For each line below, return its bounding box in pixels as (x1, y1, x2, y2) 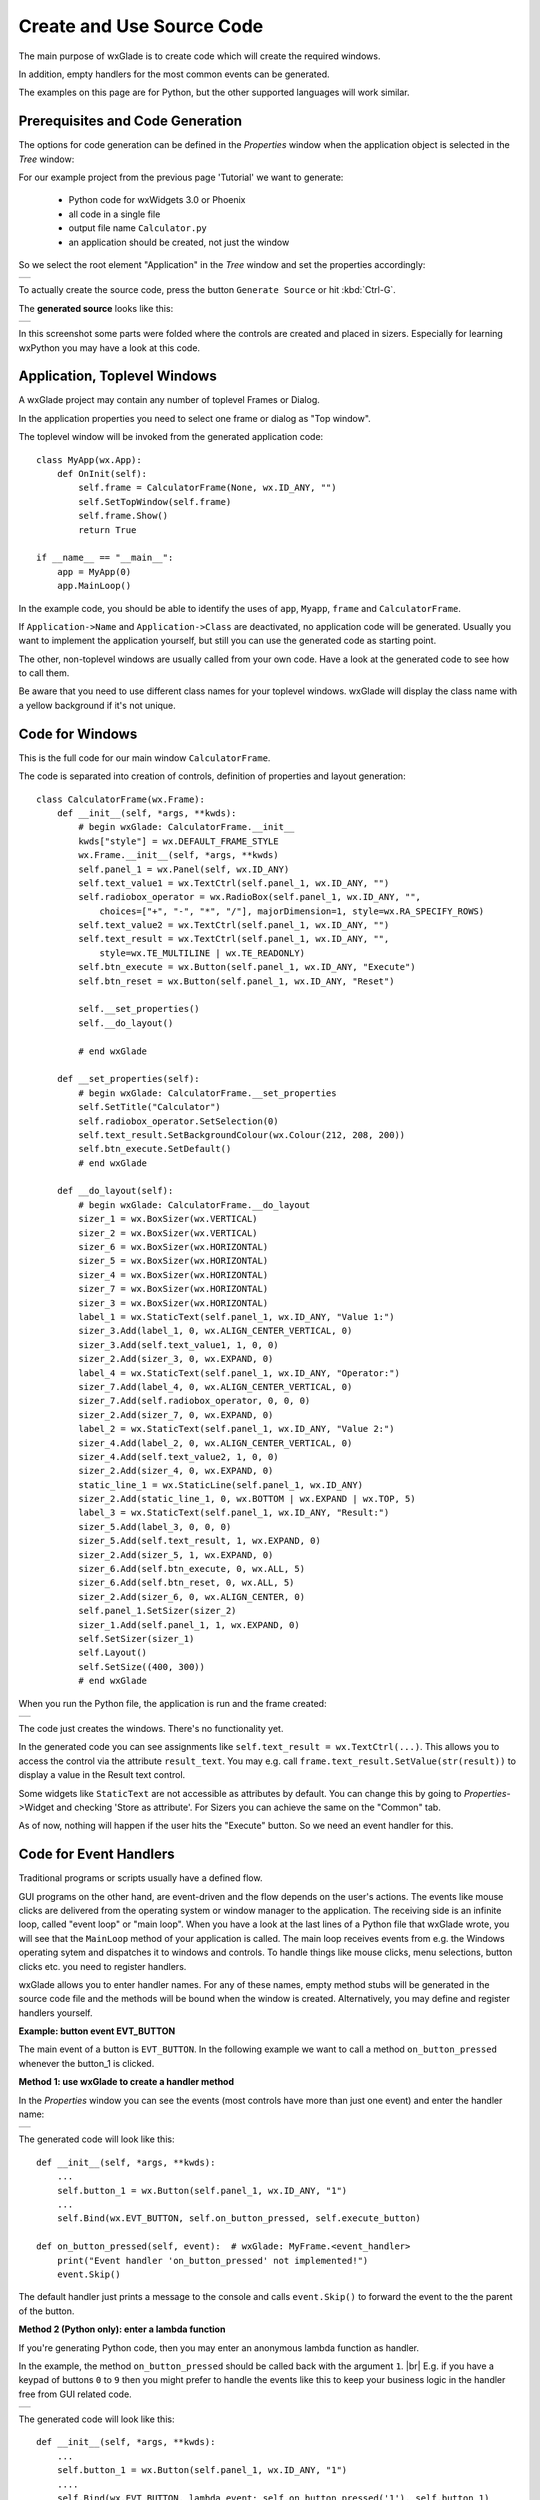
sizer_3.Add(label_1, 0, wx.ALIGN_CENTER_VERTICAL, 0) (78, 1325, 353, 1337)
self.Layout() (78, 1647, 148, 1659)
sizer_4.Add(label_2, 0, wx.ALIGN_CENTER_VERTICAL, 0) (78, 1437, 353, 1449)
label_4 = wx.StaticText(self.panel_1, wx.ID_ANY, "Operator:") (78, 1367, 400, 1379)
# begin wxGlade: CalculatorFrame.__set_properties (78, 1087, 337, 1099)
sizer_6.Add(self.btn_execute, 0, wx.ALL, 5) (78, 1563, 305, 1575)
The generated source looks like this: (18, 302, 174, 314)
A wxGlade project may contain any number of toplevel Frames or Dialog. (18, 394, 320, 406)
